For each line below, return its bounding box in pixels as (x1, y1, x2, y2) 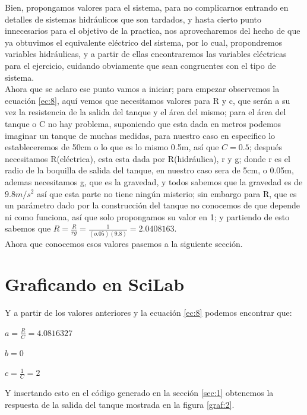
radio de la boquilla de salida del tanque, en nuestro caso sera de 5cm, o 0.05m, (5, 164, 294, 176)
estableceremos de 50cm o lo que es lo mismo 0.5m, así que (5, 141, 219, 153)
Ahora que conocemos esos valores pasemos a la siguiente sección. (5, 237, 243, 249)
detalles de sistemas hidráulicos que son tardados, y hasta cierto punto (5, 12, 261, 25)
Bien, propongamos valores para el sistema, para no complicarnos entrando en (5, 1, 289, 13)
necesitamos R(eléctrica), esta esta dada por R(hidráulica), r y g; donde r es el (5, 152, 290, 164)
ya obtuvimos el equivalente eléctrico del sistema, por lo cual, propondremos (5, 36, 283, 48)
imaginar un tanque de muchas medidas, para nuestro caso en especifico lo (5, 129, 276, 141)
